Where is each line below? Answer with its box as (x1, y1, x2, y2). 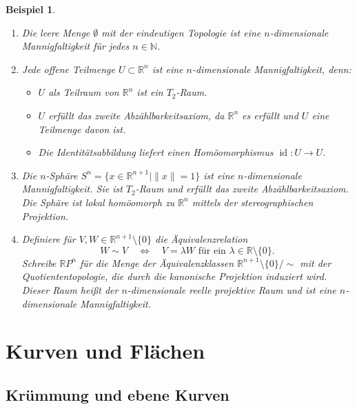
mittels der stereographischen (192, 194, 314, 209)
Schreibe (21, 255, 57, 270)
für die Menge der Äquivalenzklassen (80, 255, 234, 270)
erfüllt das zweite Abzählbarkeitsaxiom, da (48, 108, 225, 122)
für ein (198, 246, 226, 256)
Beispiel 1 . (6, 2, 56, 16)
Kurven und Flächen (6, 337, 205, 365)
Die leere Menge (21, 25, 90, 39)
